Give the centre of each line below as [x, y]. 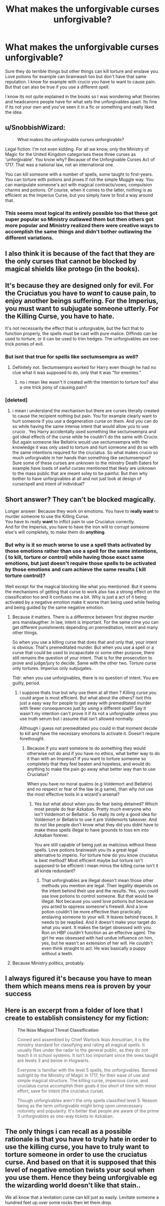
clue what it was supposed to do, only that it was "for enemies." [77, 373]
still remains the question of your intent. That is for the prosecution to [82, 658]
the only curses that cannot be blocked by [71, 261]
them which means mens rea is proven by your [78, 986]
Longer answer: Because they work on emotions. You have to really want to [82, 511]
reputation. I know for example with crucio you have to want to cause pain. [81, 82]
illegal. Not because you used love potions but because [97, 901]
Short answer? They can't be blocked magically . [81, 499]
